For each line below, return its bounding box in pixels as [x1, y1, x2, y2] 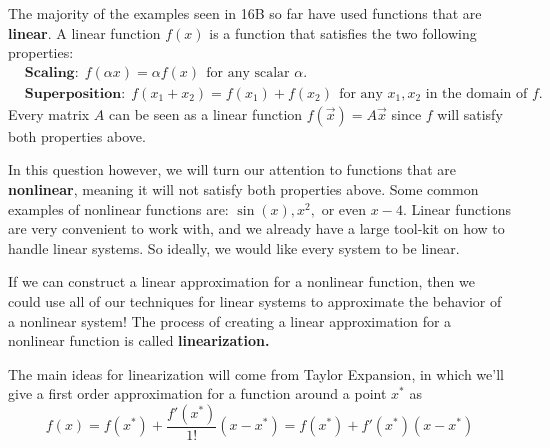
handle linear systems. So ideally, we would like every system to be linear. [8, 237, 460, 258]
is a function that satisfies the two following [209, 22, 477, 43]
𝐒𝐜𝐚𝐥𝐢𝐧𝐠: [24, 65, 79, 80]
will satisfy [437, 103, 503, 124]
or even [321, 198, 367, 219]
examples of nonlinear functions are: [8, 198, 229, 219]
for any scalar [206, 65, 290, 80]
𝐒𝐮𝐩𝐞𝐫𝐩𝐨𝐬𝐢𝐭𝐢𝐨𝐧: [24, 86, 126, 101]
